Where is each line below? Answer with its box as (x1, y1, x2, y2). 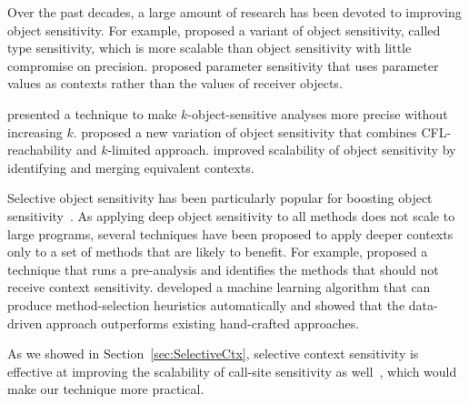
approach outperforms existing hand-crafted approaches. (45, 313, 360, 332)
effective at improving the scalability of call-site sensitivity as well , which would (7, 361, 457, 380)
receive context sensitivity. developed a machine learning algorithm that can (7, 278, 431, 297)
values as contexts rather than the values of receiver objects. (7, 74, 343, 93)
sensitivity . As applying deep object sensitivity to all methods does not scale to (7, 206, 455, 225)
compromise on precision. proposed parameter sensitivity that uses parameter (7, 56, 439, 75)
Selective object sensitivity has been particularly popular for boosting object (7, 188, 433, 207)
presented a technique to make (7, 104, 177, 123)
